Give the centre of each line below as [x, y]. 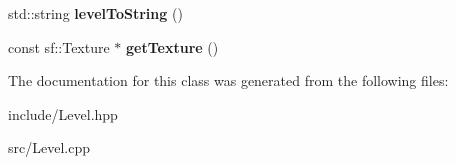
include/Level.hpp [63, 113]
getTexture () [172, 46]
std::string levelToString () [95, 13]
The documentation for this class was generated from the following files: [228, 80]
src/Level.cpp [49, 147]
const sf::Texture [59, 46]
